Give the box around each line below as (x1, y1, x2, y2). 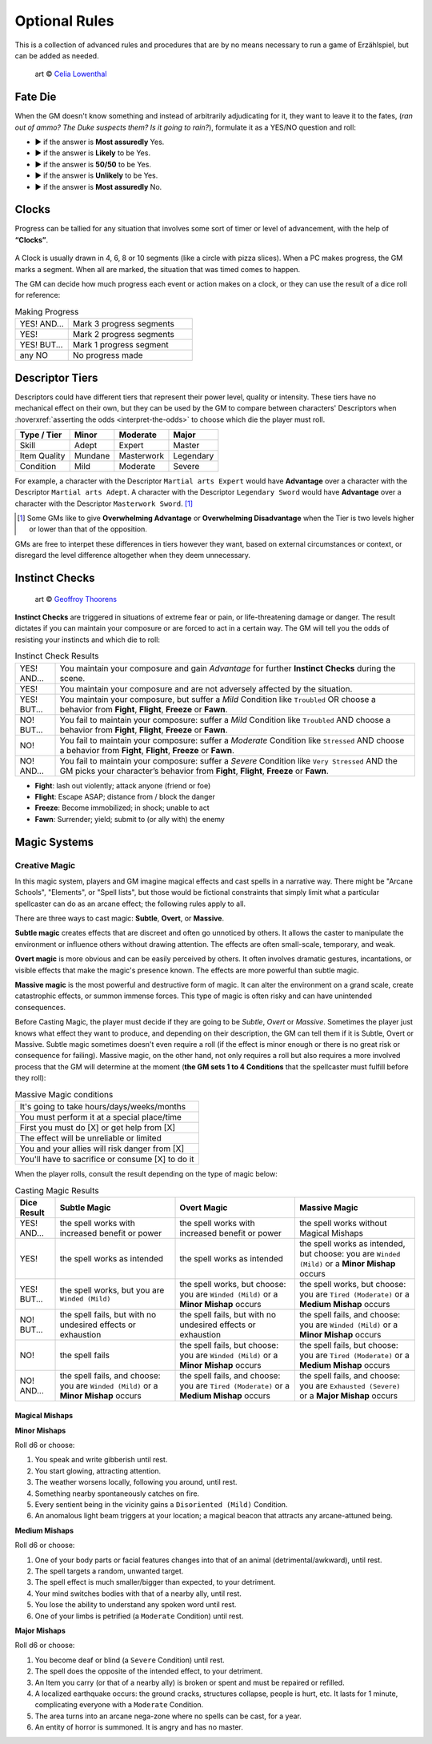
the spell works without (299, 1217, 387, 1229)
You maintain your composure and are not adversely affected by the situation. (59, 683, 353, 694)
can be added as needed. (14, 50, 99, 60)
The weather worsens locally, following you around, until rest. (34, 1477, 238, 1487)
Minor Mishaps (14, 1425, 66, 1435)
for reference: (14, 291, 61, 300)
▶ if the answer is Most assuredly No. (34, 182, 162, 191)
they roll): (14, 1073, 46, 1083)
